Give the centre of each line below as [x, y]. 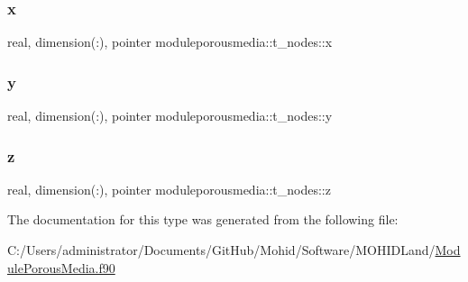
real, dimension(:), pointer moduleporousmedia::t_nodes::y [170, 116]
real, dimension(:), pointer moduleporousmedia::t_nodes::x [170, 42]
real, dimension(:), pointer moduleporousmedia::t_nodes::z [169, 189]
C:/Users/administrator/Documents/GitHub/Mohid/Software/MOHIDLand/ [221, 250]
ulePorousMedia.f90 [61, 267]
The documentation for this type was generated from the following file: [203, 219]
